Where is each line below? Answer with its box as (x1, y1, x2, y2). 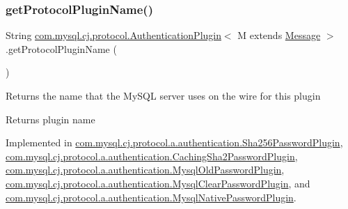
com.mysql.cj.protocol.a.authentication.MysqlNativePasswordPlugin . (6, 189, 296, 204)
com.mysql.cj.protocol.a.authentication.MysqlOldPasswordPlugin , (6, 162, 285, 177)
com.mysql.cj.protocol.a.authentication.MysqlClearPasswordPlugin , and (6, 176, 310, 190)
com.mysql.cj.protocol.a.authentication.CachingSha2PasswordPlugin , (6, 148, 298, 163)
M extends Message (237, 28, 321, 42)
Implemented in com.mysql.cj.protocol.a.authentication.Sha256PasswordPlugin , (6, 135, 343, 150)
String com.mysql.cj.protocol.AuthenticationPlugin (6, 28, 221, 42)
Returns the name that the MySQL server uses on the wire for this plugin (6, 88, 321, 102)
